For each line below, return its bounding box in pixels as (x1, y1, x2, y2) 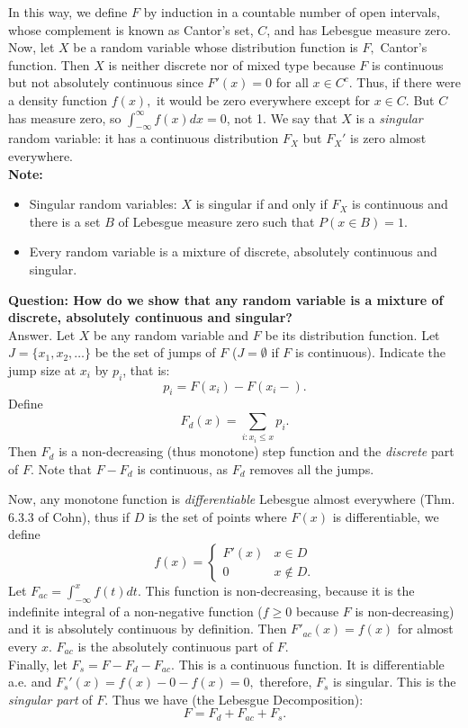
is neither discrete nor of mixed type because (108, 55, 355, 74)
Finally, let (8, 654, 67, 673)
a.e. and (8, 672, 52, 691)
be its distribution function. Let (265, 325, 440, 344)
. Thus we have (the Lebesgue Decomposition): (104, 689, 364, 708)
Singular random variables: (29, 194, 177, 213)
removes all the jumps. (249, 459, 374, 478)
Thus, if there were (356, 73, 461, 92)
